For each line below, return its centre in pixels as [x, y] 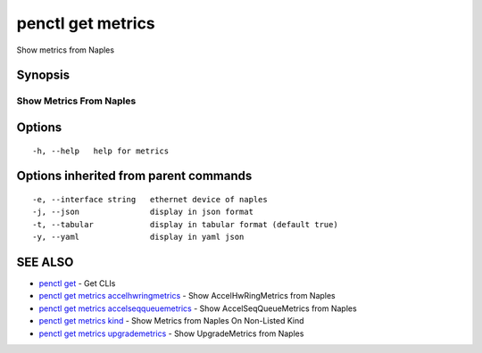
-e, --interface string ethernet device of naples [150, 199]
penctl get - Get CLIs [77, 283]
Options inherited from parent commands [134, 176]
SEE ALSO [45, 262]
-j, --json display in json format [143, 212]
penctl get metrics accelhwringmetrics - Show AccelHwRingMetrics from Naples [187, 296]
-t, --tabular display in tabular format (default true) [185, 224]
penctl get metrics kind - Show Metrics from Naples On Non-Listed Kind [171, 321]
